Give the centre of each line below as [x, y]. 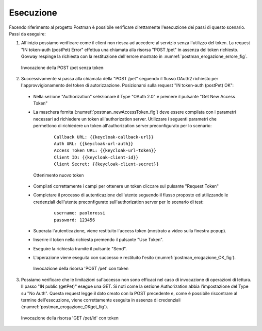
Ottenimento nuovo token [59, 175]
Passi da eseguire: [27, 34]
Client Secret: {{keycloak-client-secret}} [106, 164]
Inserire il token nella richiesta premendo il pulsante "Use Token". [98, 240]
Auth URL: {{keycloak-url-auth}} [94, 144]
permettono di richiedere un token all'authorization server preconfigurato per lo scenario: [123, 126]
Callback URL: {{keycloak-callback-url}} [104, 137]
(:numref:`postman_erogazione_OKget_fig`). [65, 307]
